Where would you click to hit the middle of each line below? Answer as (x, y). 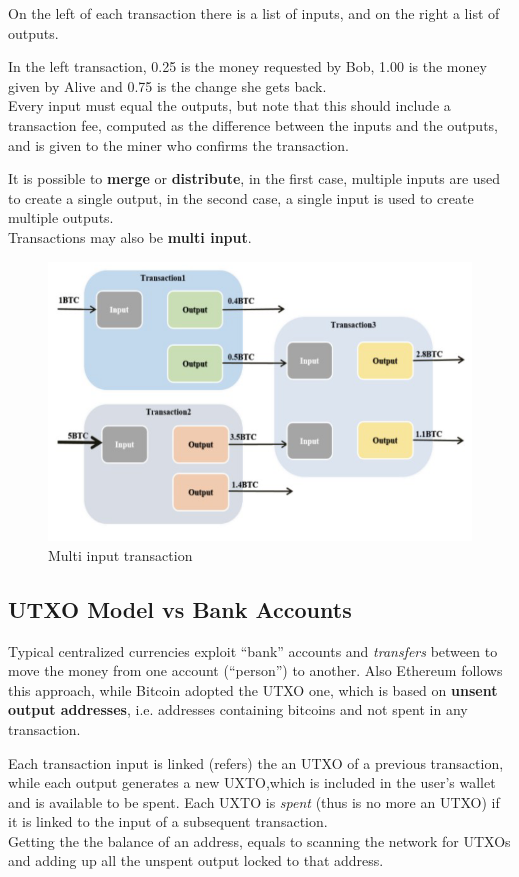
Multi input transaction (120, 554)
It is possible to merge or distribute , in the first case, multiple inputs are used (254, 178)
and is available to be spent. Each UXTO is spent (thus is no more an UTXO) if (254, 801)
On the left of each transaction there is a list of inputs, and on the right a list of (254, 13)
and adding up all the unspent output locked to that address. (196, 860)
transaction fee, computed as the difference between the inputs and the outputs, (253, 124)
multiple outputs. (61, 217)
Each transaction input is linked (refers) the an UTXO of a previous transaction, (256, 762)
